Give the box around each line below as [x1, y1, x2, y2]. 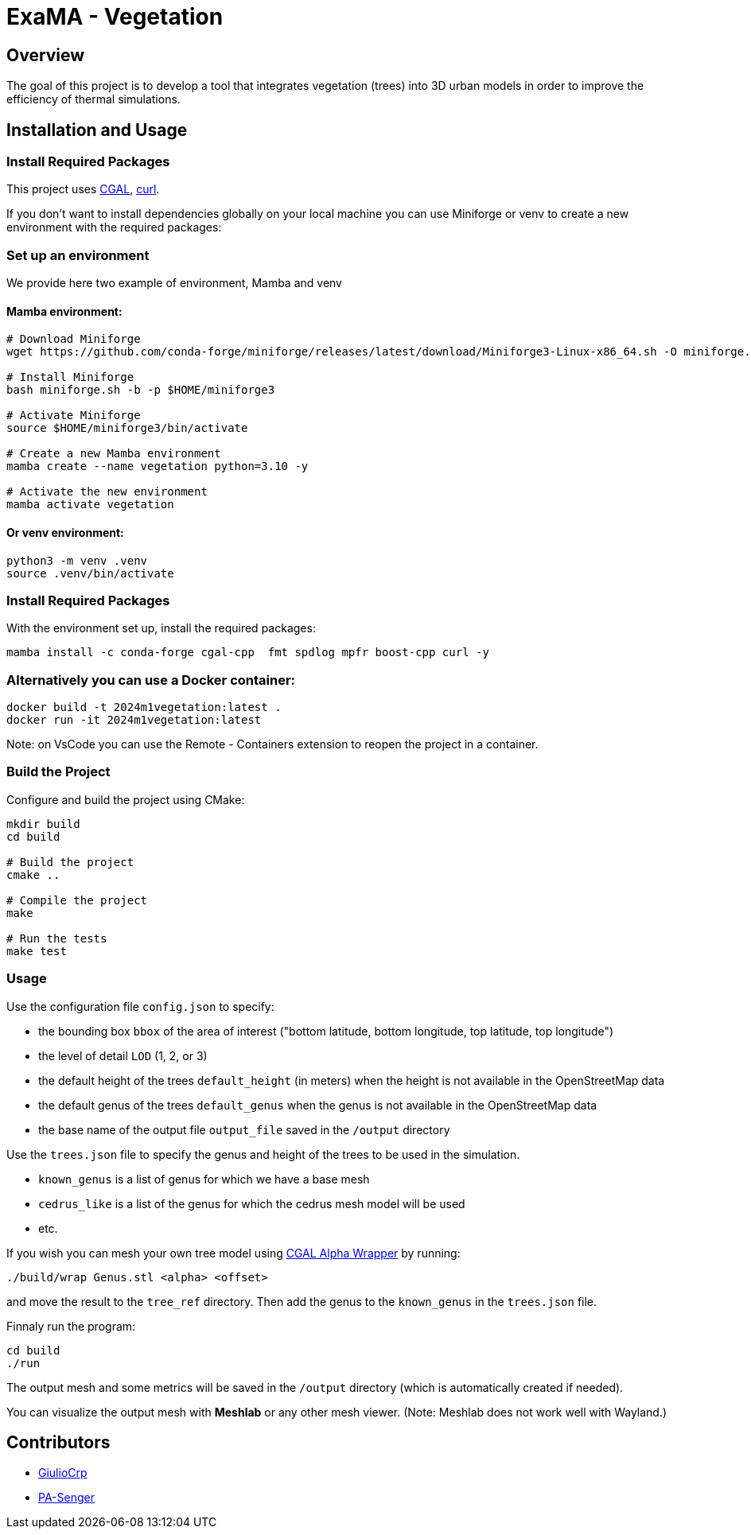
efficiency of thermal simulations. [6, 92, 181, 107]
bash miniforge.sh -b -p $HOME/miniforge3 [6, 383, 275, 397]
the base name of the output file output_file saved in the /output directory [38, 1122, 450, 1137]
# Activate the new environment [6, 485, 208, 499]
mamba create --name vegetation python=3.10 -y [6, 460, 309, 473]
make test [6, 944, 67, 958]
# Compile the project [6, 893, 148, 907]
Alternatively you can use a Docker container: [6, 671, 296, 688]
